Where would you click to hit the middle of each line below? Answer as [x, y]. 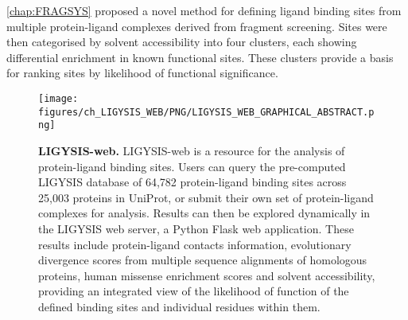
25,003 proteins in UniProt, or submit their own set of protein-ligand [206, 197]
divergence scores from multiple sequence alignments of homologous [203, 260]
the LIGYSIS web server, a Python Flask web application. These [196, 228]
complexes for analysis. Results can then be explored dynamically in [204, 213]
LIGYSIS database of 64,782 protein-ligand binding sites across [192, 182]
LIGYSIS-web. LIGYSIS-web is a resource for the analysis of [192, 150]
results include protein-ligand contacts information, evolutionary [195, 244]
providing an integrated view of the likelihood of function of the [194, 291]
